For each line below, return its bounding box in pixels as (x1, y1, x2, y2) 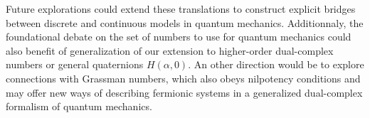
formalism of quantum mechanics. (6, 99, 152, 114)
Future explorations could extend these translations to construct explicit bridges (6, 1, 356, 16)
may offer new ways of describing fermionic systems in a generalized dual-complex (6, 85, 363, 100)
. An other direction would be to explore (188, 57, 364, 72)
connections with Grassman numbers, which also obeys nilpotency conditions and (6, 70, 361, 85)
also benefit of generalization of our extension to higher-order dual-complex (6, 43, 334, 58)
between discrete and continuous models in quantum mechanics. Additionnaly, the (6, 15, 364, 30)
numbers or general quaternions (6, 57, 144, 72)
